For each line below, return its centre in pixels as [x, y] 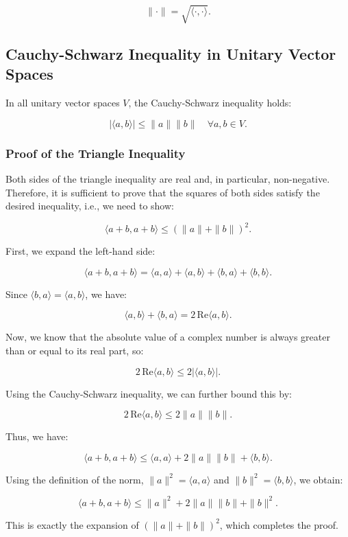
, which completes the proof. [279, 524]
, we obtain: [318, 479]
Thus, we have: [37, 436]
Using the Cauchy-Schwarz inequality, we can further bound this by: [149, 393]
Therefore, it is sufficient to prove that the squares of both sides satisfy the [163, 192]
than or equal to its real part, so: [75, 351]
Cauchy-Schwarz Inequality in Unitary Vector [171, 53]
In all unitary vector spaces [63, 103]
